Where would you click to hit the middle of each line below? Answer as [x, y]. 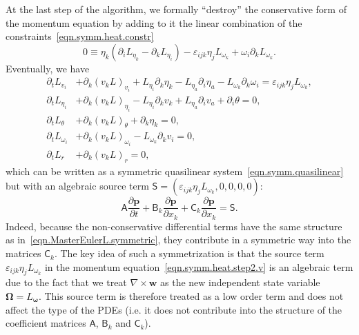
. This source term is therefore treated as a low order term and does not [191, 296]
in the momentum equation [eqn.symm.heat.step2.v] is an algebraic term [199, 266]
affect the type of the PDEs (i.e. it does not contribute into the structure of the [174, 309]
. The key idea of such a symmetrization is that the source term [189, 253]
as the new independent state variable [240, 282]
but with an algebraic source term [77, 186]
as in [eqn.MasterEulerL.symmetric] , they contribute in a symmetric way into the [178, 240]
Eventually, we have [48, 68]
